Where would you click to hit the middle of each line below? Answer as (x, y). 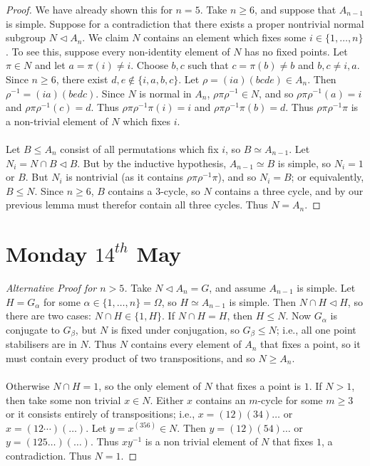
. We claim (106, 37)
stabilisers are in (41, 344)
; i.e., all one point (316, 329)
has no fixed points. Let (296, 51)
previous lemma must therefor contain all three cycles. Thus (137, 205)
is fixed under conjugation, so (175, 329)
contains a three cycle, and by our (289, 190)
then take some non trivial (63, 399)
